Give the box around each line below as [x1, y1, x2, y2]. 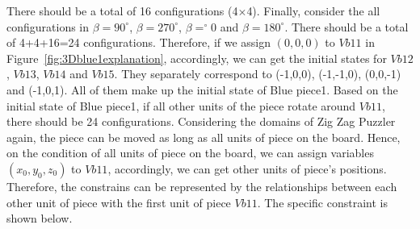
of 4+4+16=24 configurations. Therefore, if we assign [6, 34, 271, 51]
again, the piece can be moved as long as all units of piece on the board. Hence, [6, 128, 401, 145]
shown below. [6, 210, 73, 227]
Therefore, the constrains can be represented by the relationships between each [6, 177, 397, 194]
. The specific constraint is [257, 194, 388, 210]
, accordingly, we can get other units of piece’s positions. [107, 160, 387, 177]
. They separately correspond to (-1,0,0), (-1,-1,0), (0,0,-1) [114, 65, 401, 82]
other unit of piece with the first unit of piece [6, 194, 231, 210]
